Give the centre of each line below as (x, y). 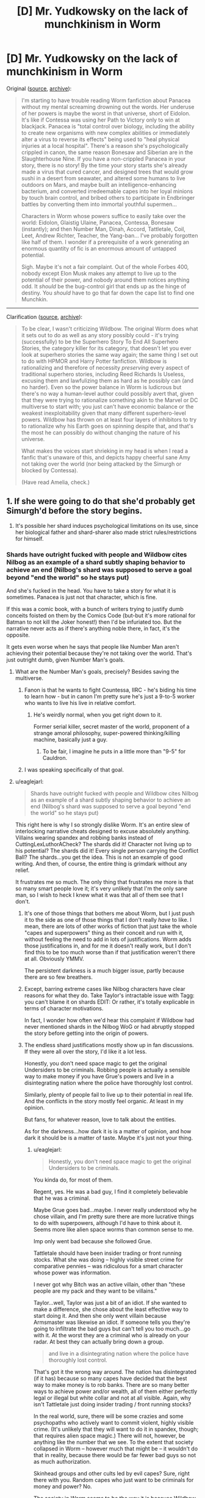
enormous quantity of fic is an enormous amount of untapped (99, 248)
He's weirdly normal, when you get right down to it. (98, 715)
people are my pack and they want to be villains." (95, 1291)
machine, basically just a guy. (70, 740)
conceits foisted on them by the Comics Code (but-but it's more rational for (101, 616)
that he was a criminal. (62, 1198)
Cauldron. (55, 758)
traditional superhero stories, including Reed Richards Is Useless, (103, 374)
